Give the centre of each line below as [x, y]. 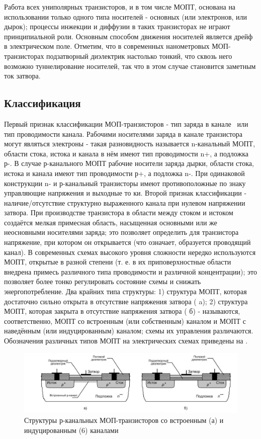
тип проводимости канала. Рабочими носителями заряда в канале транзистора [123, 134]
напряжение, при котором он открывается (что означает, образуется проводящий [127, 242]
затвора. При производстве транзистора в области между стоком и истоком [119, 212]
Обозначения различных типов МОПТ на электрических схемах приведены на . [126, 341]
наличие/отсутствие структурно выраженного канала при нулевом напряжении [125, 202]
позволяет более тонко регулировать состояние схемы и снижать [103, 281]
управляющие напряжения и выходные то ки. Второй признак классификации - [125, 193]
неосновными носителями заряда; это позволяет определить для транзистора [121, 232]
